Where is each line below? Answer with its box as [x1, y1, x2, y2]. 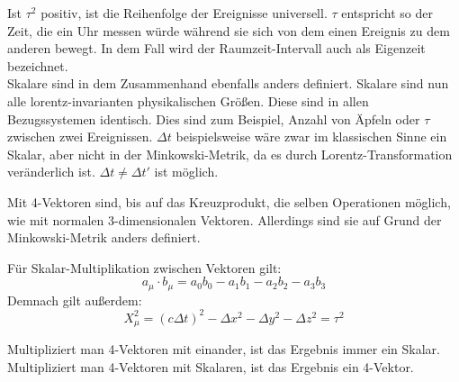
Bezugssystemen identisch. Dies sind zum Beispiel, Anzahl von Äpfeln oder [7, 109, 420, 128]
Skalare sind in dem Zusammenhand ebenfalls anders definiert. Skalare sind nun [7, 74, 449, 93]
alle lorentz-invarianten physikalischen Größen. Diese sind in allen [7, 91, 369, 110]
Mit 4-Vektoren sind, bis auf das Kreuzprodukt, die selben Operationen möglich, [7, 192, 451, 211]
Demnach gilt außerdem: [7, 290, 142, 309]
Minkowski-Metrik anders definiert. [7, 228, 201, 247]
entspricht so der [341, 4, 433, 22]
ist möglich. [154, 162, 219, 181]
